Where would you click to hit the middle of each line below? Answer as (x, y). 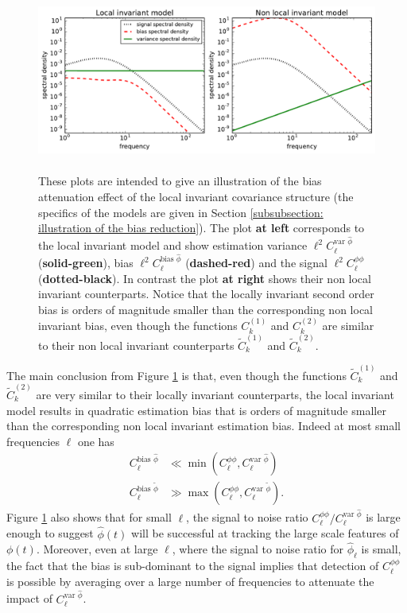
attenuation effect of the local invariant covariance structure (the (196, 196)
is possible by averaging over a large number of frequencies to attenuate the (190, 581)
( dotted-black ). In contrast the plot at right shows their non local (205, 278)
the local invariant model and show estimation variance (173, 245)
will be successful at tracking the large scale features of (265, 533)
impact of (29, 598)
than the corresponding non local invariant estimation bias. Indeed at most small (203, 426)
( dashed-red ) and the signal (256, 263)
